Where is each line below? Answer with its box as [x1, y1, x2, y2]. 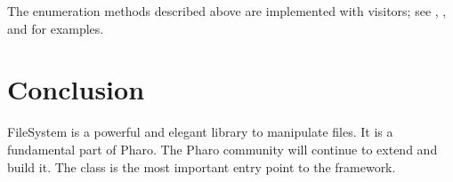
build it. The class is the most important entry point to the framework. [7, 157, 396, 176]
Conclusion [7, 71, 145, 107]
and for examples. [7, 19, 104, 37]
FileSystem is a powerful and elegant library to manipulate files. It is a [7, 123, 393, 141]
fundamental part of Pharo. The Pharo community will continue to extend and [7, 139, 438, 158]
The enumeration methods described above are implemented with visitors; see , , [7, 2, 447, 20]
